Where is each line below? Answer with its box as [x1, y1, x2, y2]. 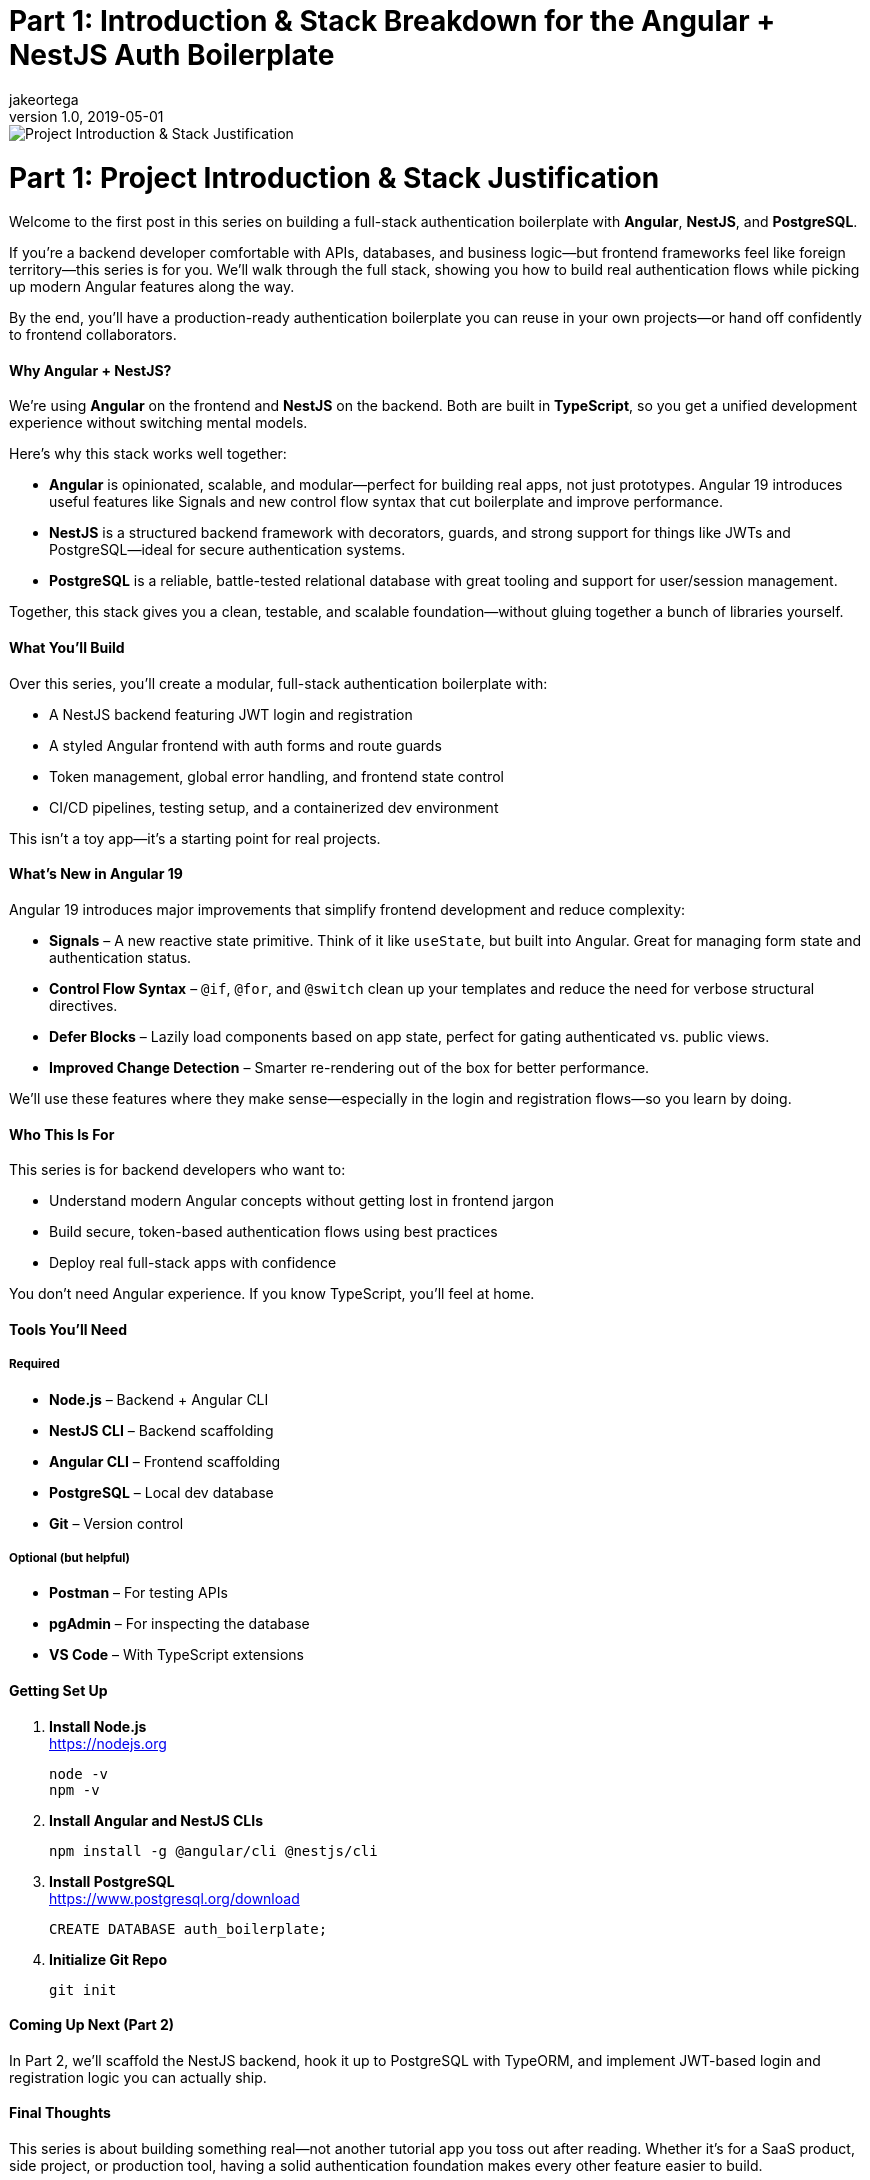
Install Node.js [49, 1717, 147, 1735]
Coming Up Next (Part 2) [9, 2016, 175, 2034]
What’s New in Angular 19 [9, 865, 183, 883]
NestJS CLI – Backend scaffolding [49, 1421, 274, 1439]
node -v [49, 1765, 109, 1782]
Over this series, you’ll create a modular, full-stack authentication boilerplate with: [9, 674, 548, 692]
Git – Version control [49, 1514, 184, 1532]
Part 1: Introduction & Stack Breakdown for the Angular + [9, 4, 776, 38]
